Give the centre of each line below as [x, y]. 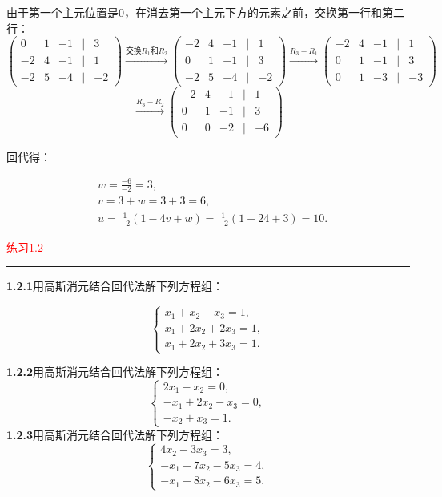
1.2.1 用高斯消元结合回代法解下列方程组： [115, 286]
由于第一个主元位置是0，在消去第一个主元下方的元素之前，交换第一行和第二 [205, 12]
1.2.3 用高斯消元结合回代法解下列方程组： [115, 434]
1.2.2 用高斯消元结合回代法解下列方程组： [115, 372]
